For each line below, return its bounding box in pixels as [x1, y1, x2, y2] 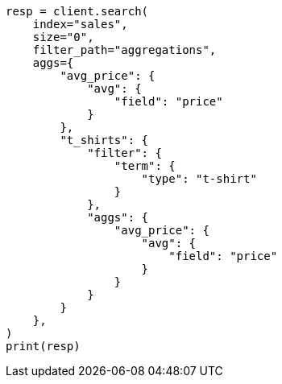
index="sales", [32, 18, 128, 31]
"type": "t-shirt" [141, 172, 257, 185]
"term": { [114, 159, 176, 172]
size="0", [32, 31, 94, 43]
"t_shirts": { [60, 134, 149, 147]
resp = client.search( [6, 5, 149, 18]
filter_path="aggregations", [32, 43, 217, 56]
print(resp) [6, 340, 81, 353]
